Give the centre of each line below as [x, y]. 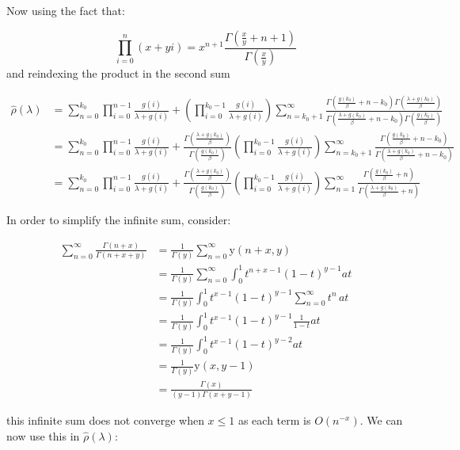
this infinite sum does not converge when [105, 420]
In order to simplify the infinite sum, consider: [119, 220]
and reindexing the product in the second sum [118, 73]
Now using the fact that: [66, 10]
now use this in [43, 435]
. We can [381, 420]
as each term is [274, 420]
